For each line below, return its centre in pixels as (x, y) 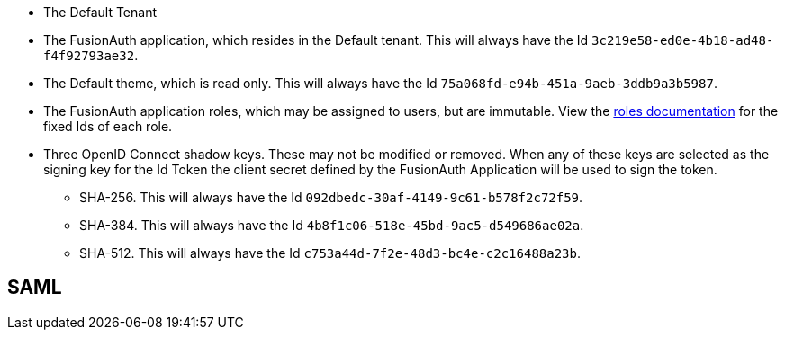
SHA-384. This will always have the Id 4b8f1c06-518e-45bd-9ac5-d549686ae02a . (332, 225)
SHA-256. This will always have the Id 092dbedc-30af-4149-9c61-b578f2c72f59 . (331, 197)
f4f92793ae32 (89, 56)
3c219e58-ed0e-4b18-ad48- (683, 40)
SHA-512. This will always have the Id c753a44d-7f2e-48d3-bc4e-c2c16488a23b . (330, 253)
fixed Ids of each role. (108, 126)
